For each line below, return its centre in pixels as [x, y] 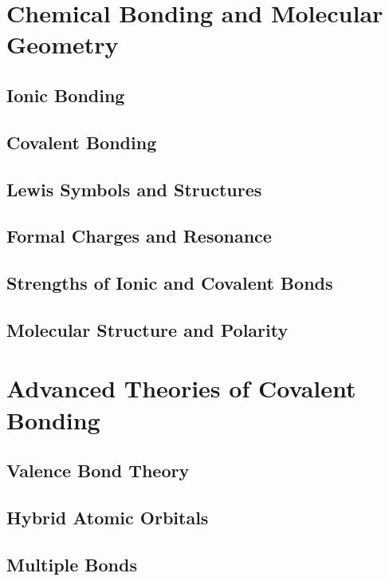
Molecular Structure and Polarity [147, 329]
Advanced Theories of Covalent [181, 388]
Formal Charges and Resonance [139, 236]
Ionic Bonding [66, 95]
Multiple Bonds [72, 564]
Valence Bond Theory [98, 470]
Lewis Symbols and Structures [134, 189]
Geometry [63, 44]
